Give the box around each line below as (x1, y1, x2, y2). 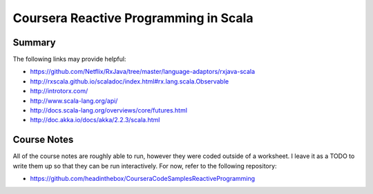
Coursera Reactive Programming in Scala (12, 10, 254, 26)
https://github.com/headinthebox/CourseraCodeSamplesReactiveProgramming (30, 175, 256, 183)
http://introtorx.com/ (30, 87, 88, 95)
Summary (12, 37, 56, 48)
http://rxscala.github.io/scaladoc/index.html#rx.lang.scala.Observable (30, 77, 229, 86)
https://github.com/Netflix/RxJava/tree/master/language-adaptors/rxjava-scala (30, 68, 256, 76)
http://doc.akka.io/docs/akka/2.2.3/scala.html (30, 116, 160, 124)
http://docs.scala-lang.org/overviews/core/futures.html (30, 106, 188, 115)
